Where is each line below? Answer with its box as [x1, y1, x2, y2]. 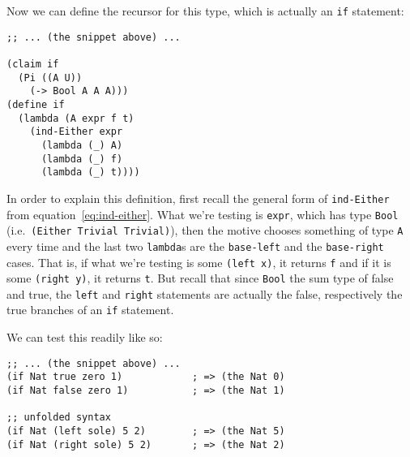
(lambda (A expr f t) [18, 112, 135, 124]
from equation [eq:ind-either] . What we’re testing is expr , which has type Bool [6, 205, 399, 222]
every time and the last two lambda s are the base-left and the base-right [6, 237, 384, 254]
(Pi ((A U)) [18, 71, 83, 84]
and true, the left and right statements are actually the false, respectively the [6, 285, 403, 302]
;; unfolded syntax [6, 412, 111, 424]
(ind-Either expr [29, 126, 123, 138]
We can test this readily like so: [6, 329, 163, 346]
